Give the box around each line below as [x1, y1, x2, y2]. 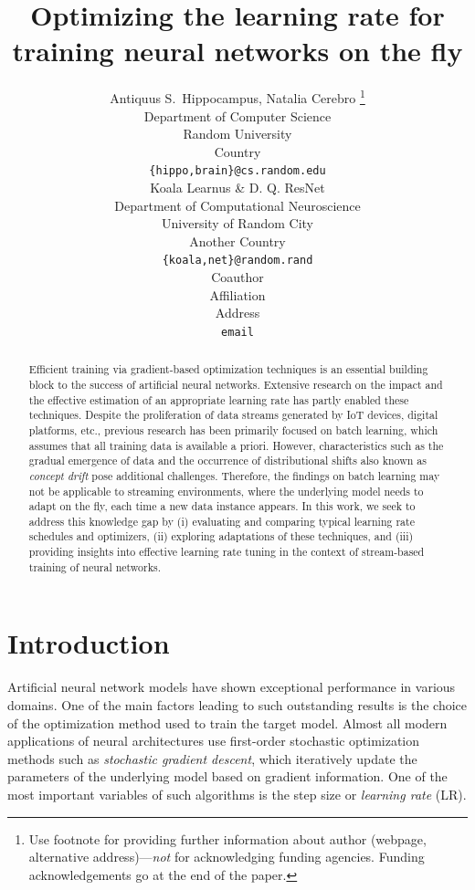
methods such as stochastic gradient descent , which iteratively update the [7, 749, 417, 768]
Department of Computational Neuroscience [114, 195, 361, 215]
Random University [183, 124, 292, 143]
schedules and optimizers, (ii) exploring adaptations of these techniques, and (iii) [28, 529, 414, 544]
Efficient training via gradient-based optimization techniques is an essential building [28, 361, 428, 377]
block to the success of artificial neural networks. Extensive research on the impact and [28, 376, 443, 392]
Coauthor [211, 267, 264, 287]
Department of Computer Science [143, 106, 332, 125]
